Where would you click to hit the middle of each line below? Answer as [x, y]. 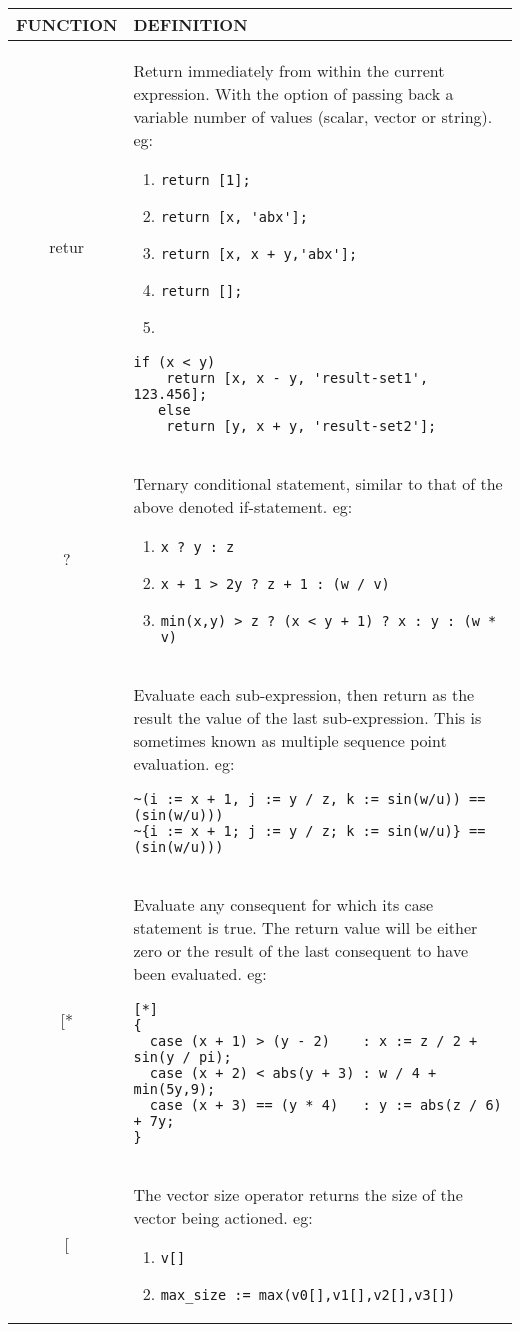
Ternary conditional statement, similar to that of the [318, 483]
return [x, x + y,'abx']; [259, 254]
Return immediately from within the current [289, 70]
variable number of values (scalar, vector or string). [313, 116]
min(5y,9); [174, 1089]
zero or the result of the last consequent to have [301, 950]
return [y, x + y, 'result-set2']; [301, 426]
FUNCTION [67, 24]
